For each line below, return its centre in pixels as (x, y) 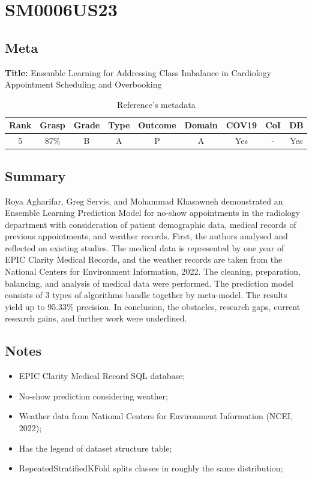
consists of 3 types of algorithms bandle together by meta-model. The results (146, 295)
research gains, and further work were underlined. (96, 318)
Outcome (157, 125)
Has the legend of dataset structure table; (95, 448)
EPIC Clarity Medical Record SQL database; (102, 376)
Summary (35, 175)
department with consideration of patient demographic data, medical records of (151, 224)
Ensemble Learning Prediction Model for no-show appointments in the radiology (153, 213)
